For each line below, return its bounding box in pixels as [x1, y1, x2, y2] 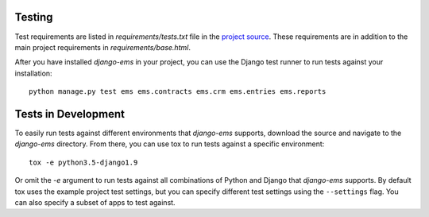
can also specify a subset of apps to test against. [14, 197, 176, 207]
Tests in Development [14, 107, 125, 121]
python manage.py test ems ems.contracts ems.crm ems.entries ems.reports [29, 87, 327, 96]
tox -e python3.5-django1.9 [29, 157, 138, 167]
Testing [14, 10, 53, 24]
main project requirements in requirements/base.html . [14, 42, 191, 52]
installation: [14, 68, 52, 78]
